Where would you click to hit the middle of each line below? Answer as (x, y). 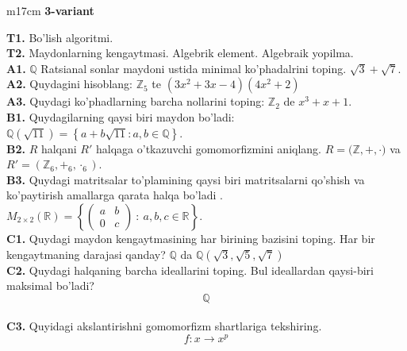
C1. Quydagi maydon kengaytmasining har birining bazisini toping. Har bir (191, 238)
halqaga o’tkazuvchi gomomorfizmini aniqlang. (209, 148)
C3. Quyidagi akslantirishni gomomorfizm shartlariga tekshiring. (164, 326)
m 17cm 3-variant (50, 10)
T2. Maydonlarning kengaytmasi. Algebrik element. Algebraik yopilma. (180, 53)
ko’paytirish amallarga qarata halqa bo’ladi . (115, 195)
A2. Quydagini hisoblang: (69, 84)
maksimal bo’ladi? (50, 285)
